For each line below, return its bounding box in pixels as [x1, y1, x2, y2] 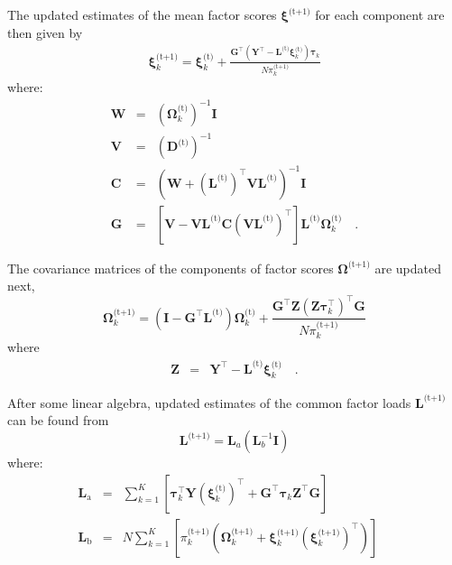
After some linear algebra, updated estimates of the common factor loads [7, 393, 411, 412]
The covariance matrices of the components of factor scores [7, 258, 334, 277]
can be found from [7, 411, 109, 430]
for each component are [315, 5, 445, 23]
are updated [374, 258, 441, 277]
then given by [7, 23, 83, 42]
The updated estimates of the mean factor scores [7, 5, 277, 23]
